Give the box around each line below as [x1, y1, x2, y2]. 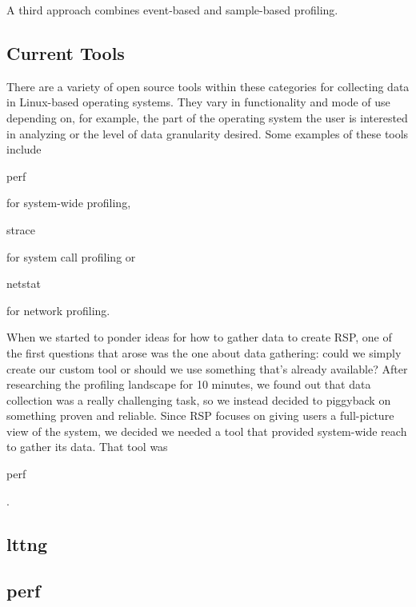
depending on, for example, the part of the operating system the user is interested [6, 109, 408, 126]
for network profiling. [6, 302, 110, 318]
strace [6, 221, 35, 238]
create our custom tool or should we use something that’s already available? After [6, 360, 408, 377]
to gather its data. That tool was [6, 438, 168, 455]
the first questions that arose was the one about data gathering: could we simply [6, 344, 402, 361]
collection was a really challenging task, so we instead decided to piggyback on [6, 391, 391, 408]
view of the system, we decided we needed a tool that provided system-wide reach [6, 422, 407, 439]
